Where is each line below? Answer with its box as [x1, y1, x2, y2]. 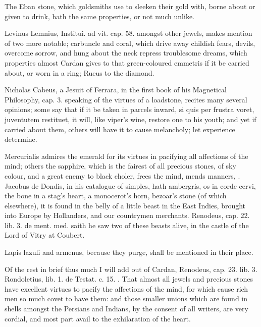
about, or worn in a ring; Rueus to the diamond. [5, 67, 154, 78]
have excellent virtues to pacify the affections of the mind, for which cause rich [5, 283, 248, 294]
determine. [5, 134, 37, 144]
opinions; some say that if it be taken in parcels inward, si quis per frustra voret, [5, 104, 254, 115]
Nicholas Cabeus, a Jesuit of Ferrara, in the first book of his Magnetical [5, 84, 227, 95]
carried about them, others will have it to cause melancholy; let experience [5, 124, 235, 134]
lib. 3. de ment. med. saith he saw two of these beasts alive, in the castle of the [5, 220, 249, 230]
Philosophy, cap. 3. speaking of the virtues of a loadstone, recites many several [5, 94, 247, 104]
